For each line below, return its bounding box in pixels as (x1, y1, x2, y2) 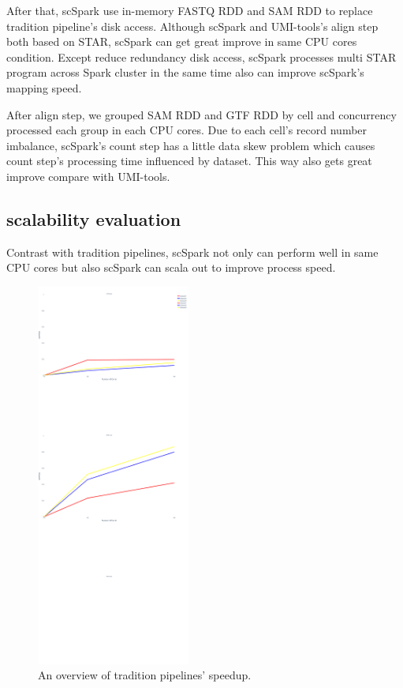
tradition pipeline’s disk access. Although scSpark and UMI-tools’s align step (6, 17, 379, 34)
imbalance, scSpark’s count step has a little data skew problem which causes (6, 137, 375, 153)
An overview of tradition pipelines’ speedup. (38, 667, 252, 683)
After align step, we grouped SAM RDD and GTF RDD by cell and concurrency (6, 106, 397, 122)
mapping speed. (6, 79, 82, 96)
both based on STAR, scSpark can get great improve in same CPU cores (6, 33, 357, 50)
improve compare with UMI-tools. (6, 167, 170, 184)
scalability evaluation (6, 206, 181, 231)
